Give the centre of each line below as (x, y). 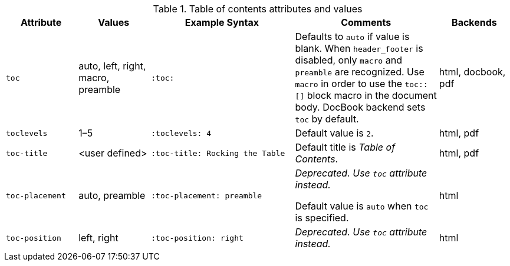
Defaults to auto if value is (352, 36)
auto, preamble (112, 195)
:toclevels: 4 (181, 133)
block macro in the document (372, 95)
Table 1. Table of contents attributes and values (258, 9)
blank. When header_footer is (359, 48)
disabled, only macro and (348, 60)
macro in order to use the (348, 84)
